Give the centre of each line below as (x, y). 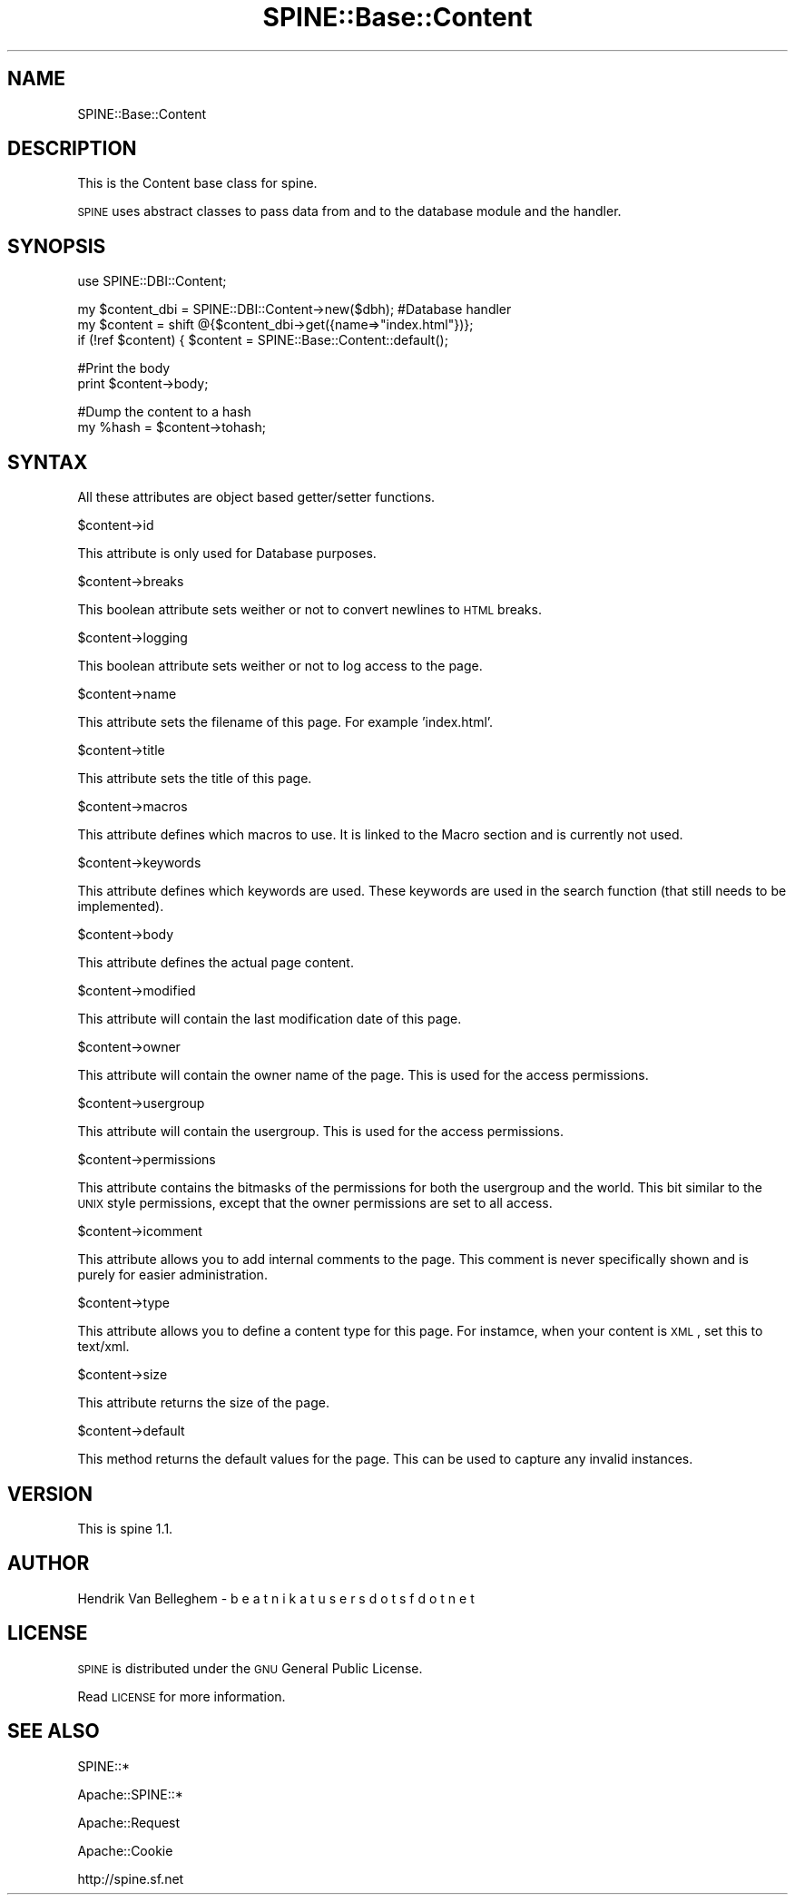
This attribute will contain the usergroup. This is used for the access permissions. (320, 1132)
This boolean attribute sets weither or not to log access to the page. (280, 666)
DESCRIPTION (72, 149)
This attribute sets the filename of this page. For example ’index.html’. (285, 722)
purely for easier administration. (172, 1275)
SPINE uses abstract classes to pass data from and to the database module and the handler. (349, 211)
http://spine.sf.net (131, 1878)
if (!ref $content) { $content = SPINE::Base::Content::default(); (263, 340)
